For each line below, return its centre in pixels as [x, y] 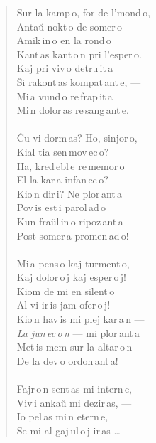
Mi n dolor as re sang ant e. [73, 110]
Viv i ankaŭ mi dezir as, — [74, 402]
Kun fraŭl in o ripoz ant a [70, 221]
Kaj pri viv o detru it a [65, 68]
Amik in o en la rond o [64, 40]
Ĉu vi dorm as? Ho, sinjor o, [77, 138]
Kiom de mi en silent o [66, 290]
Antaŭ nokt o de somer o [69, 26]
